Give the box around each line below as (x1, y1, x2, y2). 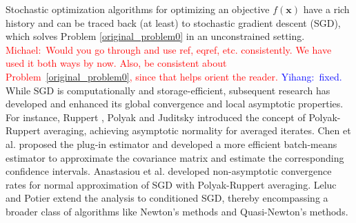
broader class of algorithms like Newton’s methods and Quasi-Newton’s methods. (6, 204, 348, 218)
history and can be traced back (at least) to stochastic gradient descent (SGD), (6, 15, 341, 30)
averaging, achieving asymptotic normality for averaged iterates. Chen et (43, 123, 351, 138)
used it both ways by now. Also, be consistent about (6, 56, 227, 70)
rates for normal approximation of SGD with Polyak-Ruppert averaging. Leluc (6, 177, 337, 191)
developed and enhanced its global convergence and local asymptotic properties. (6, 96, 344, 111)
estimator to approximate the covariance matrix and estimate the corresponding (6, 150, 344, 164)
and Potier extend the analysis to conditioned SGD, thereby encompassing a (6, 191, 328, 205)
